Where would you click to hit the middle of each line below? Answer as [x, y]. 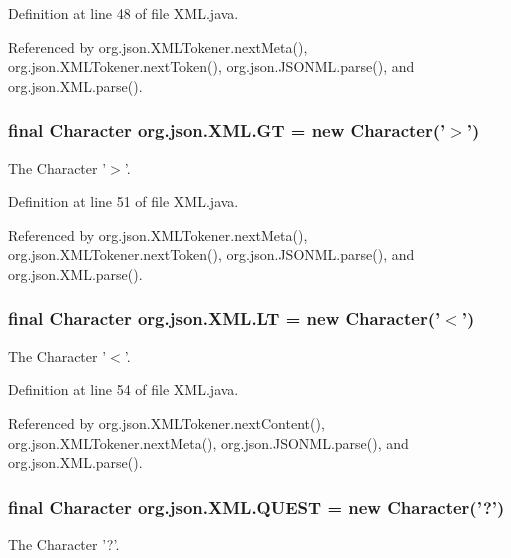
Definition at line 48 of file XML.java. [123, 13]
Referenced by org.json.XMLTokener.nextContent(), [166, 422]
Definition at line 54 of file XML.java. [123, 389]
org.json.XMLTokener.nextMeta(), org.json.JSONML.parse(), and [208, 442]
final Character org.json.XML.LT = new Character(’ [224, 318]
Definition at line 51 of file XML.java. [123, 201]
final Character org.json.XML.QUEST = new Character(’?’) [256, 506]
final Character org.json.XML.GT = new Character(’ [227, 130]
